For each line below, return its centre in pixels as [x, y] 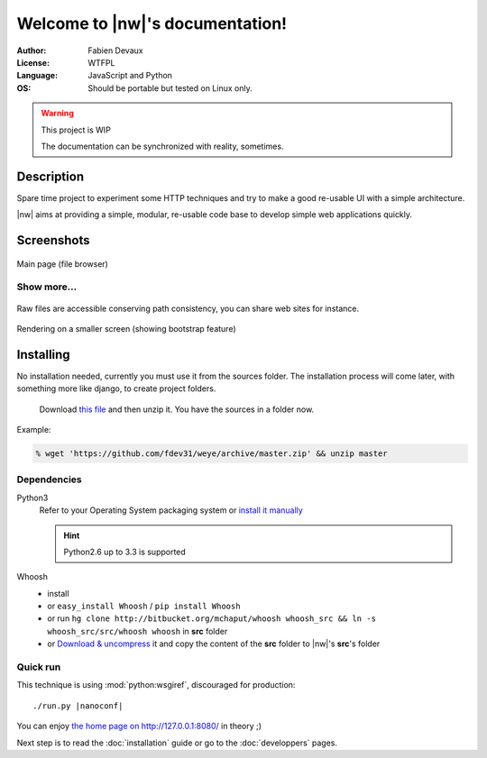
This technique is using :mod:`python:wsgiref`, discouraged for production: [156, 685]
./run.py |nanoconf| [78, 706]
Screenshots [53, 240]
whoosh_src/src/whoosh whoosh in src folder [138, 631]
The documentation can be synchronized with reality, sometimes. [162, 146]
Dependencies [50, 479]
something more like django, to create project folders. [116, 388]
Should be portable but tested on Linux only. [170, 88]
